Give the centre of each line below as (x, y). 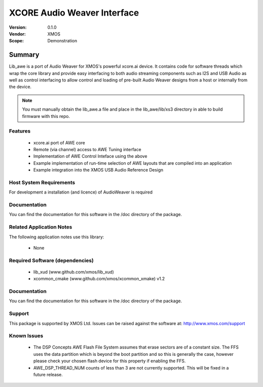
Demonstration (62, 41)
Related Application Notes (41, 227)
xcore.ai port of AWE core (59, 143)
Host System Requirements (42, 182)
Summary (24, 55)
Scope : (16, 41)
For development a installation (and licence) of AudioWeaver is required (81, 192)
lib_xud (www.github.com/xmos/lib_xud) (74, 272)
